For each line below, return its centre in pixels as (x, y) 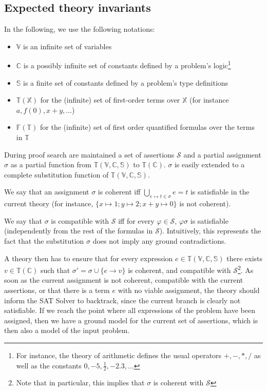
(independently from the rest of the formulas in (79, 231)
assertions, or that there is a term (57, 290)
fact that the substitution (44, 240)
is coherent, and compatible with (179, 270)
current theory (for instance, (49, 203)
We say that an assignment (47, 192)
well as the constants (49, 365)
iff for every (136, 220)
